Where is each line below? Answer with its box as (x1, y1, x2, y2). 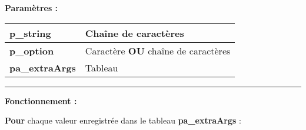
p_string (9, 26, 51, 40)
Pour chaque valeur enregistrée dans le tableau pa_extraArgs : (5, 114, 241, 126)
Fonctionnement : (5, 94, 77, 107)
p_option (9, 43, 54, 57)
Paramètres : (5, 2, 58, 13)
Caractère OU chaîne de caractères (85, 43, 231, 57)
